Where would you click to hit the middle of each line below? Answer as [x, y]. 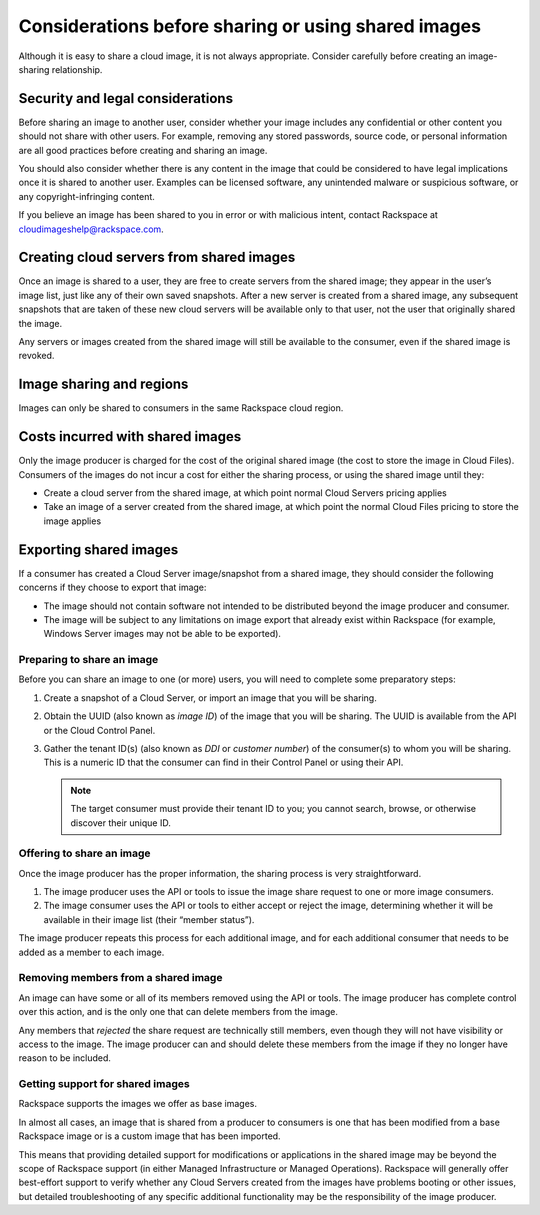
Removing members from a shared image [120, 978]
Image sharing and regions [103, 384]
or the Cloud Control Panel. [99, 730]
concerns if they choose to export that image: [112, 587]
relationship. [77, 69]
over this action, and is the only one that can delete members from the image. [178, 1012]
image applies [72, 521]
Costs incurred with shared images [130, 436]
